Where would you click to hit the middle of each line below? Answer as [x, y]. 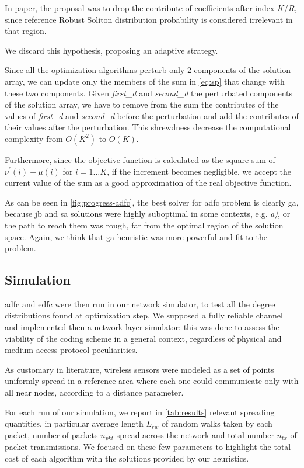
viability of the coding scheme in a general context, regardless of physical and [143, 338]
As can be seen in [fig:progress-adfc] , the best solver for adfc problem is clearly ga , [152, 202]
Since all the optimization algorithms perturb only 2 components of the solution [148, 70]
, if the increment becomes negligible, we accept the [199, 171]
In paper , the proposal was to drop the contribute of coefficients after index [140, 8]
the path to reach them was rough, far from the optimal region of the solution [144, 225]
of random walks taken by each [217, 423]
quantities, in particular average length [74, 423]
